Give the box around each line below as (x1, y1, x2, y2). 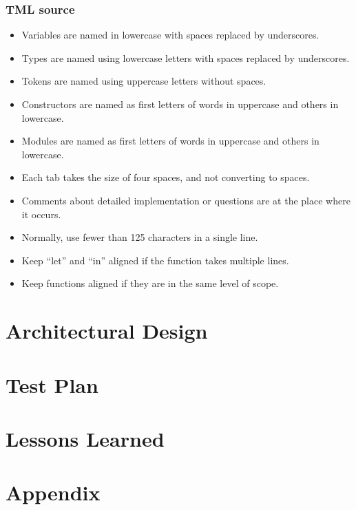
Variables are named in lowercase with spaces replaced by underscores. (21, 28, 320, 42)
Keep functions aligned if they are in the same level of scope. (21, 276, 279, 290)
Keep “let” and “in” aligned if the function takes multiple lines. (21, 253, 289, 267)
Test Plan (6, 370, 98, 399)
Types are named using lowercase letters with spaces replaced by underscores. (21, 50, 350, 65)
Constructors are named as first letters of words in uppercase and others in (21, 97, 339, 111)
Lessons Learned (6, 424, 165, 452)
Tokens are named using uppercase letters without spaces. (21, 74, 266, 88)
